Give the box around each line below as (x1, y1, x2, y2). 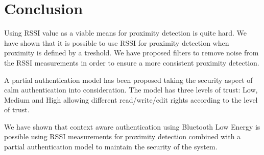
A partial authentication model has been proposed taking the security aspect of (4, 74, 253, 85)
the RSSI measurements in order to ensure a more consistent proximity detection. (4, 57, 259, 68)
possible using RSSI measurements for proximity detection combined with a (4, 131, 241, 142)
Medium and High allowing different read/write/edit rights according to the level (4, 94, 258, 105)
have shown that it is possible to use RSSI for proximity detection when (4, 37, 229, 48)
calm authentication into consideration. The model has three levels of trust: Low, (4, 84, 258, 95)
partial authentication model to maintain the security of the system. (4, 141, 218, 152)
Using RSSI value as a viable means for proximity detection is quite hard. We (4, 27, 247, 38)
